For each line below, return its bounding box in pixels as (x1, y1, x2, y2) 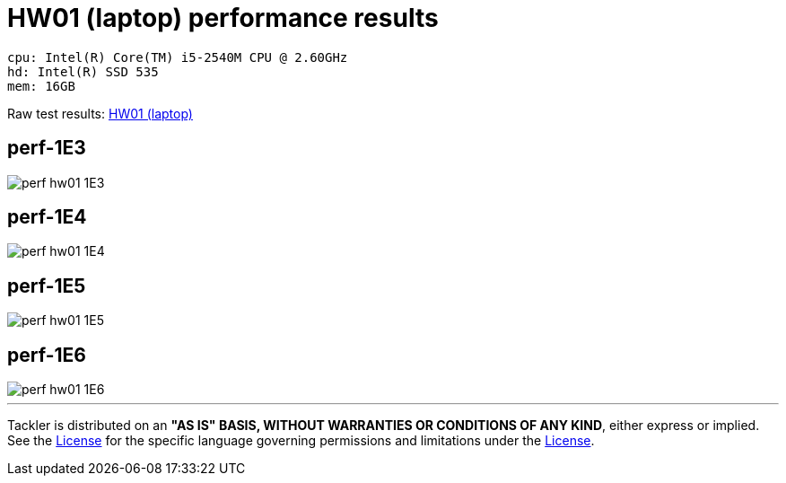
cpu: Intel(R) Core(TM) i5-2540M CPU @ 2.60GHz (7, 49, 348, 65)
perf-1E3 (7, 136, 86, 160)
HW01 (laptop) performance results (7, 3, 439, 33)
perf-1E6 (7, 343, 86, 366)
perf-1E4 (7, 206, 87, 229)
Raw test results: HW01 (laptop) (7, 105, 193, 121)
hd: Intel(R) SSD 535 (7, 64, 159, 79)
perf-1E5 (7, 274, 86, 297)
